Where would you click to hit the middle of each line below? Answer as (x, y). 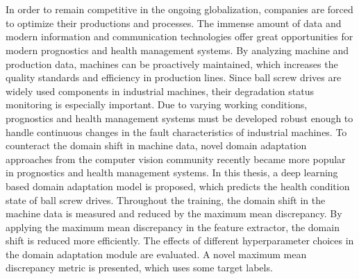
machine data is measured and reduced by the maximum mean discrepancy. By (174, 213)
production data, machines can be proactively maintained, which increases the (172, 64)
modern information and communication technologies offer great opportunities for (179, 36)
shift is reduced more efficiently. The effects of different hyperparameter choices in (180, 240)
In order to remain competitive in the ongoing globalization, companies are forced (179, 9)
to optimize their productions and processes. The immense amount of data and (174, 23)
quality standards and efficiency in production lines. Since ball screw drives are (174, 77)
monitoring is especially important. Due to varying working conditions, (157, 104)
